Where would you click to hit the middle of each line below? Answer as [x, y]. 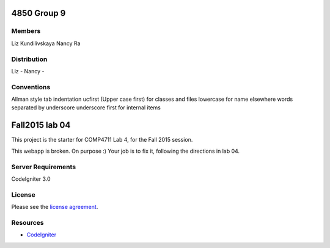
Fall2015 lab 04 [41, 125]
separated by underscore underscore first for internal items [86, 108]
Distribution [29, 59]
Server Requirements [44, 167]
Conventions [31, 87]
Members [26, 31]
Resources [28, 222]
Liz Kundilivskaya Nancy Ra [46, 43]
